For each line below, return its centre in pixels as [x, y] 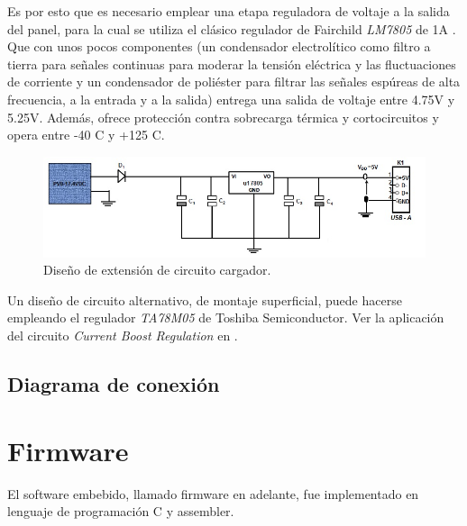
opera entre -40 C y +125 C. [86, 135]
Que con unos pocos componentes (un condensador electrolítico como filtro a [219, 46]
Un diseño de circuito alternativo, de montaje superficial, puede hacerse [205, 299]
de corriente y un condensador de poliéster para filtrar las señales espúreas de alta [234, 82]
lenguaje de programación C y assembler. [121, 511]
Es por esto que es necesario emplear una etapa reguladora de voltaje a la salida [229, 11]
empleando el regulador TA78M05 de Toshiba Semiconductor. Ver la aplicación [226, 317]
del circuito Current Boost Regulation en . [123, 336]
